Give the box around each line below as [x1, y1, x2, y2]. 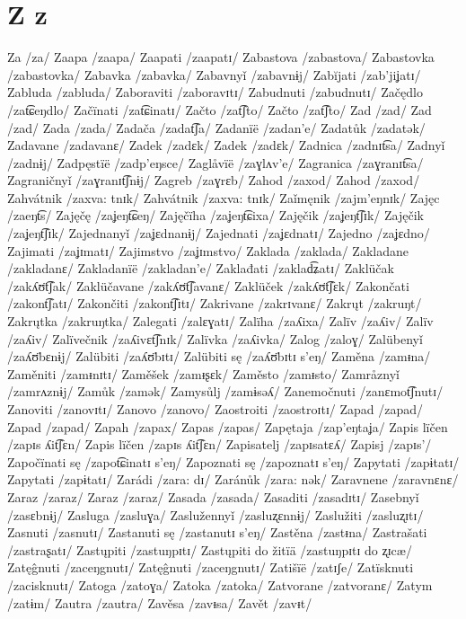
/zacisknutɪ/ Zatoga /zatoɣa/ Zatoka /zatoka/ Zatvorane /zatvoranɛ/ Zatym [7, 575, 433, 594]
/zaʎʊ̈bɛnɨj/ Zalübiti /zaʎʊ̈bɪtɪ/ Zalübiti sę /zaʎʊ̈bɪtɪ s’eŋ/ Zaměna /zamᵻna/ [7, 347, 431, 366]
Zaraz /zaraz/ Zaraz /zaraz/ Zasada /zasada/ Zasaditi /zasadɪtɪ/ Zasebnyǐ [7, 487, 419, 506]
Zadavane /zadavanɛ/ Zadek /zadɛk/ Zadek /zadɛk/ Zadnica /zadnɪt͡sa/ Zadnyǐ [7, 136, 445, 155]
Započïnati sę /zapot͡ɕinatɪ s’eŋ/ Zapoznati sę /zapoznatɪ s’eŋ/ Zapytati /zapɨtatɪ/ [7, 452, 460, 471]
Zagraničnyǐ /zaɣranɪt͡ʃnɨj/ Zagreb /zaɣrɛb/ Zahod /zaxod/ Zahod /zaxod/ [7, 171, 420, 190]
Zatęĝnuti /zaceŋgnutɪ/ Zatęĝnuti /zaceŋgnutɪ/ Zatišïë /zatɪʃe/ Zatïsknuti [7, 558, 414, 577]
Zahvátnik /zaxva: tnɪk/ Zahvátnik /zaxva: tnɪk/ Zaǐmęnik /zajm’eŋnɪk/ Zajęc [7, 188, 440, 207]
